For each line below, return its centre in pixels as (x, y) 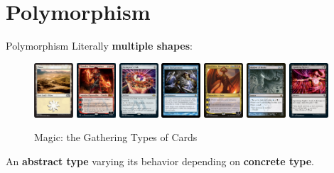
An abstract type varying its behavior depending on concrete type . (160, 161)
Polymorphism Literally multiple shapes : (99, 46)
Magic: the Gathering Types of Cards (116, 137)
